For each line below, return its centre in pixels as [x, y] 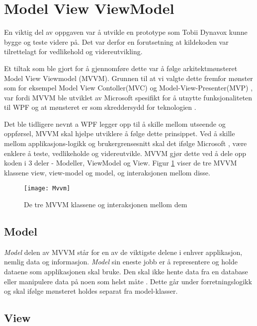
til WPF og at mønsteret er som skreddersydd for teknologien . [100, 107]
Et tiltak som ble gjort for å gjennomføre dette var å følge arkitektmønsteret [121, 68]
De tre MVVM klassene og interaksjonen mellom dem [106, 204]
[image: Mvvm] [47, 189]
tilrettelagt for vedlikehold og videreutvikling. [73, 51]
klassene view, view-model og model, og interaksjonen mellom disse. [107, 172]
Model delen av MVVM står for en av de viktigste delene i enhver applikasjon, [123, 252]
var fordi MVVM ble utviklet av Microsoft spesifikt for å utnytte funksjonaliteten [128, 97]
